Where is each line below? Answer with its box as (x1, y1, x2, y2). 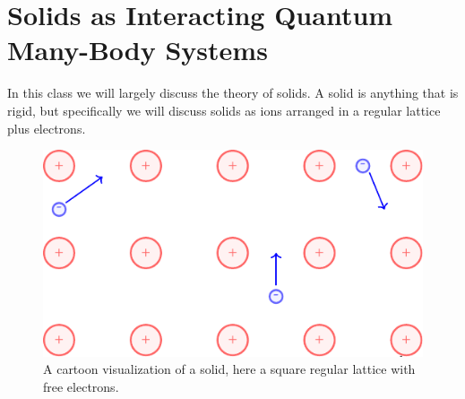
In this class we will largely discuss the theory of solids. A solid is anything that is (7, 83, 459, 102)
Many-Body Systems (7, 31, 268, 68)
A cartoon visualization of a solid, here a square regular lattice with (43, 360, 416, 378)
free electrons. (43, 377, 119, 395)
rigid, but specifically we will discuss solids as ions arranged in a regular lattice (7, 100, 441, 119)
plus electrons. (7, 118, 86, 137)
